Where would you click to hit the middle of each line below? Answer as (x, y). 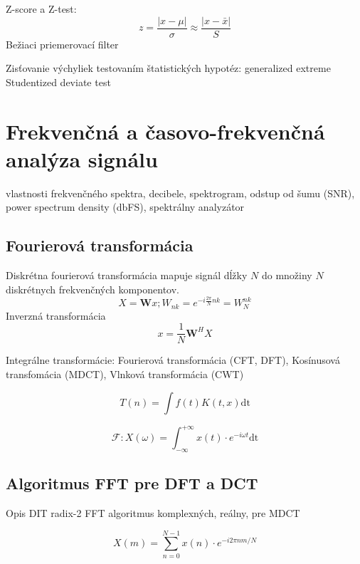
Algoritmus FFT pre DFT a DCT (132, 483)
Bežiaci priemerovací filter (62, 44)
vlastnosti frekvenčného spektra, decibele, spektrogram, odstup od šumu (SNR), (180, 193)
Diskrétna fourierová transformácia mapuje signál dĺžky (127, 275)
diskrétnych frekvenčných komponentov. (93, 289)
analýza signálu (82, 158)
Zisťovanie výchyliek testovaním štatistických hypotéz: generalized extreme (168, 68)
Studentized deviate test (58, 82)
